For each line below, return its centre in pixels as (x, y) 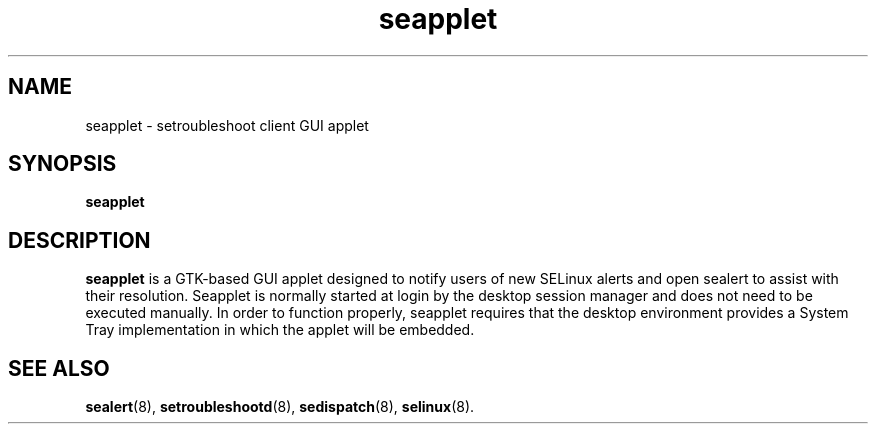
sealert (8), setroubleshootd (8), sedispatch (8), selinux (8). (280, 407)
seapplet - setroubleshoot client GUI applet (227, 125)
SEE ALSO (59, 368)
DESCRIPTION (79, 240)
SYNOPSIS (62, 164)
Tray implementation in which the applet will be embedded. (280, 330)
